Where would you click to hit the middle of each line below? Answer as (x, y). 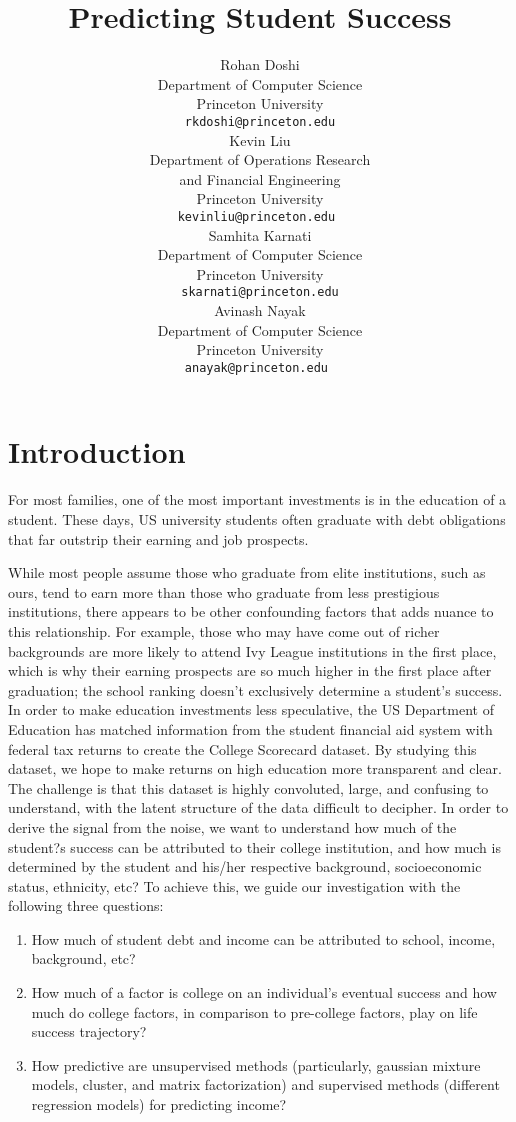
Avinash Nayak (260, 310)
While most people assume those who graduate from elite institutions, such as (247, 572)
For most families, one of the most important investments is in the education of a (257, 499)
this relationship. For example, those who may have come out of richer (224, 630)
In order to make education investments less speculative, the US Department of (251, 709)
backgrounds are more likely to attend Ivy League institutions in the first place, (252, 650)
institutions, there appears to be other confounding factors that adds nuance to (251, 611)
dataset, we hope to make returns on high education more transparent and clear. (255, 768)
